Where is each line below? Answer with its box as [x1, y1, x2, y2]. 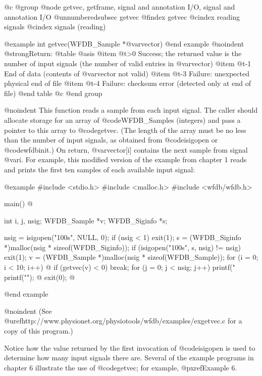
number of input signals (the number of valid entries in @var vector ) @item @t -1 [4, 58, 251, 68]
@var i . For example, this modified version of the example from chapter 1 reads [4, 154, 247, 165]
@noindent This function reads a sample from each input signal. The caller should [4, 105, 258, 115]
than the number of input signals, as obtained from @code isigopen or [4, 134, 218, 145]
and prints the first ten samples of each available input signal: [4, 164, 195, 174]
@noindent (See [4, 305, 52, 316]
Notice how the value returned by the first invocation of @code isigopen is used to [4, 342, 255, 353]
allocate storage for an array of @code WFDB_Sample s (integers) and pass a [4, 114, 241, 125]
